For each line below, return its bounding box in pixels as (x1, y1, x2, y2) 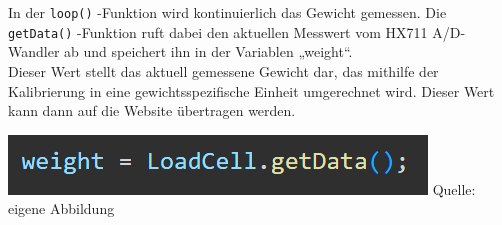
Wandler (8, 41, 60, 62)
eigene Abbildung (8, 198, 115, 219)
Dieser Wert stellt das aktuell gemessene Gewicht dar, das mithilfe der (8, 60, 439, 81)
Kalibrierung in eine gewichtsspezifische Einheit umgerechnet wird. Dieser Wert (8, 80, 495, 101)
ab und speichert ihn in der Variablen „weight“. (64, 41, 353, 62)
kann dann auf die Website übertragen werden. (8, 100, 296, 121)
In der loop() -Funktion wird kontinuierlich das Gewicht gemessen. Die (8, 2, 447, 22)
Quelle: (432, 178, 476, 199)
